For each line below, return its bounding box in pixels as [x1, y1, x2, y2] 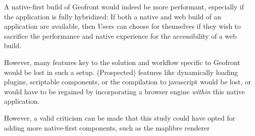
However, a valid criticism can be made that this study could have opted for [4, 112, 236, 123]
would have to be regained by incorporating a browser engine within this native [4, 86, 245, 96]
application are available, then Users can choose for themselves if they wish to [4, 21, 241, 31]
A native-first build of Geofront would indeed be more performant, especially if [4, 1, 244, 11]
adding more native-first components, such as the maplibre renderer [4, 122, 210, 133]
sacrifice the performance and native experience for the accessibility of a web [4, 30, 237, 41]
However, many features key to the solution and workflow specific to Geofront [4, 57, 241, 67]
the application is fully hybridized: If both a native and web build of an [4, 11, 221, 21]
